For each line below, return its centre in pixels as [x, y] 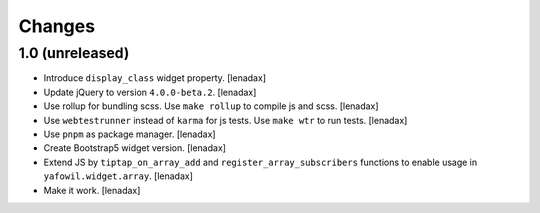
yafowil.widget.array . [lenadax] [118, 176]
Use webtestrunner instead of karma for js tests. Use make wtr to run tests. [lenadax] [225, 120]
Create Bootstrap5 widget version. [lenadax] [135, 148]
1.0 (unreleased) [74, 53]
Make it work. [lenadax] [92, 190]
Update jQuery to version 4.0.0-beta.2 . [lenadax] [150, 92]
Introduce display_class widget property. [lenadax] [155, 78]
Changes [56, 26]
